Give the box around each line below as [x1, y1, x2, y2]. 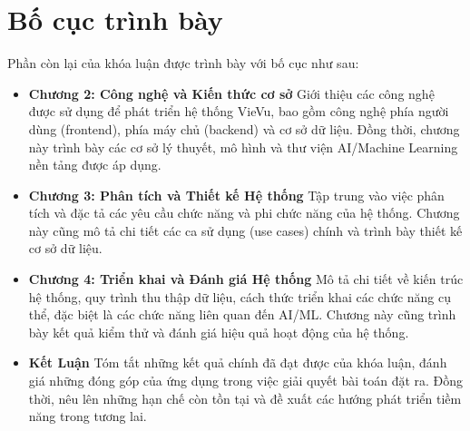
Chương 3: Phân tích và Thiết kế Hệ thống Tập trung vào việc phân [28, 185, 445, 204]
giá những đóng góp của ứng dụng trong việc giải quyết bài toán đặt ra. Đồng [28, 371, 464, 390]
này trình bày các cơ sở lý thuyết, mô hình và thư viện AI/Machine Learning [28, 137, 458, 156]
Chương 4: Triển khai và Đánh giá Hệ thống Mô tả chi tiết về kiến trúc [28, 269, 464, 289]
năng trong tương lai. [28, 407, 147, 426]
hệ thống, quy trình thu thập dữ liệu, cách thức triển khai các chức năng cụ [28, 287, 452, 306]
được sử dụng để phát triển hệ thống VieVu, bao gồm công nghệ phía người [28, 102, 449, 121]
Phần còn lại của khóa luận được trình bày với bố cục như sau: [7, 54, 359, 73]
